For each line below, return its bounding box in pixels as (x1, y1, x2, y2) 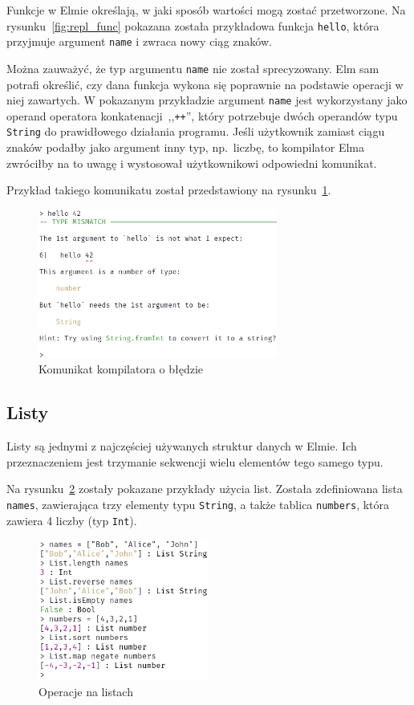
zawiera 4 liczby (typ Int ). (6, 511, 137, 528)
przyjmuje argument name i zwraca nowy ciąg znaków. (6, 33, 272, 50)
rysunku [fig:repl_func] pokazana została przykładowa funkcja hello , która (6, 17, 379, 34)
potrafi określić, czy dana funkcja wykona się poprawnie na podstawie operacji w (6, 75, 404, 92)
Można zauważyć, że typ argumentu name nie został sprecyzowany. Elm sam (6, 59, 379, 76)
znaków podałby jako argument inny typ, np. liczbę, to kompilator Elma (6, 139, 365, 156)
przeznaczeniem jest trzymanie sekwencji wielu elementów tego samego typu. (6, 453, 384, 470)
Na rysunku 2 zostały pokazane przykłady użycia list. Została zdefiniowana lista (6, 480, 403, 497)
